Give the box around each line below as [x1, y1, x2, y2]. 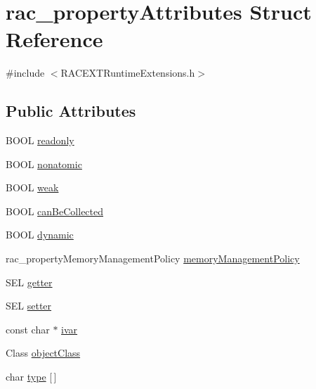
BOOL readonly [6, 133, 74, 148]
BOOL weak [6, 180, 59, 195]
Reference [6, 25, 103, 53]
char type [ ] [6, 369, 57, 384]
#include [6, 65, 45, 80]
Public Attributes [6, 100, 136, 122]
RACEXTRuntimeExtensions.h [60, 65, 195, 80]
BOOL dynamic [6, 227, 74, 242]
